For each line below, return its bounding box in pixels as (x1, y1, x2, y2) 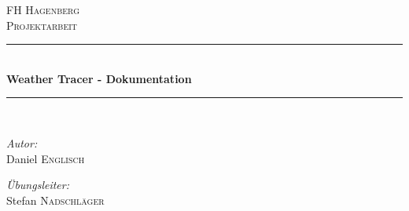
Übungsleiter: (6, 176, 70, 193)
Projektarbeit (6, 16, 78, 33)
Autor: (6, 134, 38, 151)
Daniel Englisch (6, 150, 85, 166)
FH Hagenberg (6, 2, 80, 17)
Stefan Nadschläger (6, 191, 105, 208)
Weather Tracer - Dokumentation (6, 70, 192, 86)
